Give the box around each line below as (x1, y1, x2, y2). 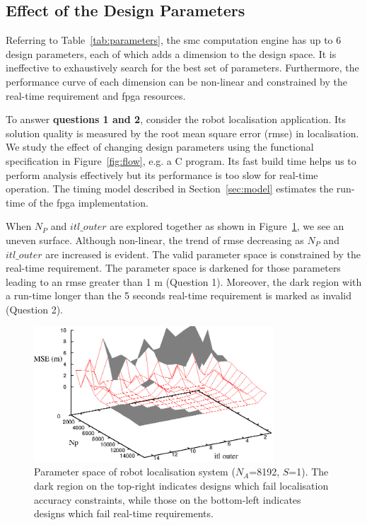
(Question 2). (6, 301, 63, 316)
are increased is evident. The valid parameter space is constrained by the (45, 246, 361, 261)
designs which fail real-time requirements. (34, 506, 214, 521)
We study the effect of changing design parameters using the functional (6, 139, 314, 154)
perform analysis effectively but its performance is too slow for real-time (6, 167, 318, 182)
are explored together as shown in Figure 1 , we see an (110, 219, 344, 233)
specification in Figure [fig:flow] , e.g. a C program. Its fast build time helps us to (6, 153, 356, 168)
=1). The (289, 464, 329, 479)
